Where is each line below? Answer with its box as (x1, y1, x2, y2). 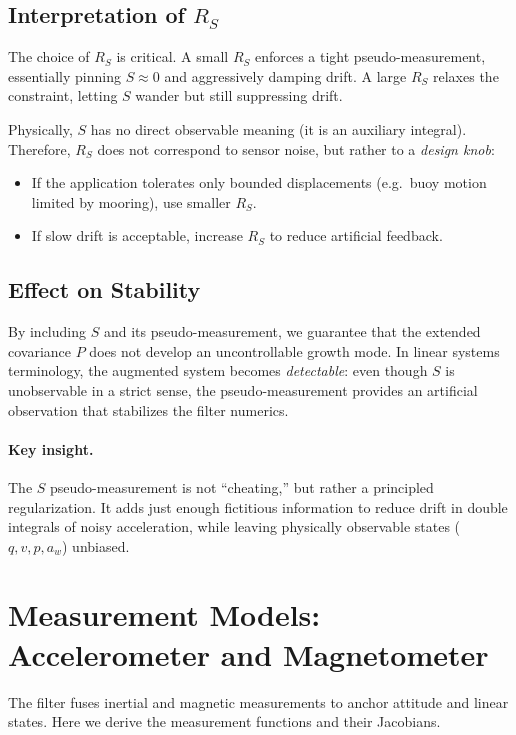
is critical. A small (116, 46, 229, 67)
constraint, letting (8, 85, 118, 106)
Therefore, (8, 138, 71, 159)
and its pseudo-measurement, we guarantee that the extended (103, 321, 481, 342)
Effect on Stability (8, 274, 201, 305)
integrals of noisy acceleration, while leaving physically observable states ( (8, 516, 461, 537)
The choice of (8, 46, 90, 67)
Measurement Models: (8, 594, 321, 635)
